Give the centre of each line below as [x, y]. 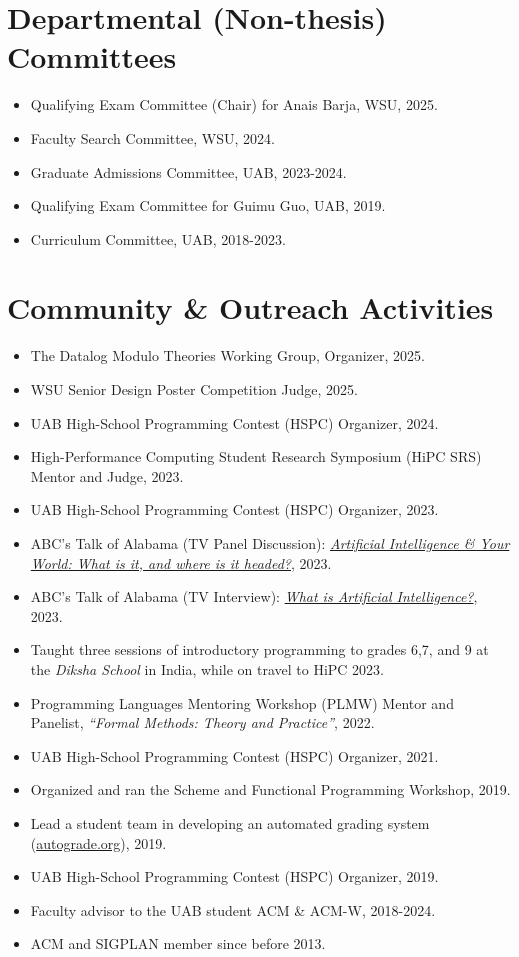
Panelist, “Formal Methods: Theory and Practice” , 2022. [202, 722]
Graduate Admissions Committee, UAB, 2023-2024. [188, 171]
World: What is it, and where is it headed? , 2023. [181, 562]
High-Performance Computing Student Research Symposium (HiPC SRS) [256, 456]
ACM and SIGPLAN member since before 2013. [178, 943]
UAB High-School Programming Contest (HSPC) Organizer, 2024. [234, 422]
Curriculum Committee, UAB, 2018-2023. [158, 238]
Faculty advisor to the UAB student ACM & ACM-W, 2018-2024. [233, 909]
